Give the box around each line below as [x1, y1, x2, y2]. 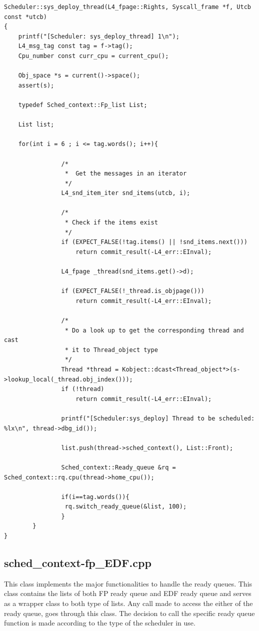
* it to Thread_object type [64, 346, 158, 353]
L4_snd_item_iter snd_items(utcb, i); [61, 189, 190, 197]
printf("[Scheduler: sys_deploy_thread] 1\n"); [18, 32, 179, 40]
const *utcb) [4, 13, 47, 20]
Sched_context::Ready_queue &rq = [61, 463, 176, 471]
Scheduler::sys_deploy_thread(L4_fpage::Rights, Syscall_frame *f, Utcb [4, 3, 251, 10]
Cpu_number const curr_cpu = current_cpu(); [18, 52, 169, 59]
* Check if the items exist [64, 219, 158, 226]
